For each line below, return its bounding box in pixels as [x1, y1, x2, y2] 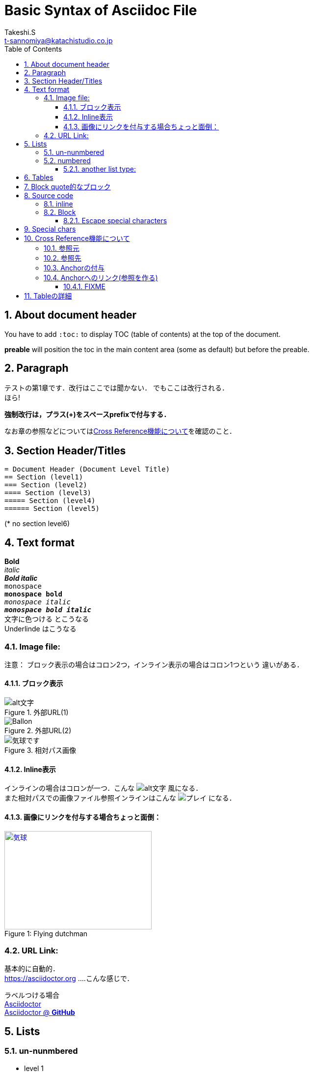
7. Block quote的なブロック [24, 182, 111, 191]
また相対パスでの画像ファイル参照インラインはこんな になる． [4, 794, 236, 803]
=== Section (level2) [4, 481, 87, 489]
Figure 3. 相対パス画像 [4, 746, 76, 755]
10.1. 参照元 [44, 243, 79, 252]
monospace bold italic [4, 606, 92, 614]
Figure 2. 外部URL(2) [4, 726, 72, 735]
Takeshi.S [4, 28, 36, 36]
